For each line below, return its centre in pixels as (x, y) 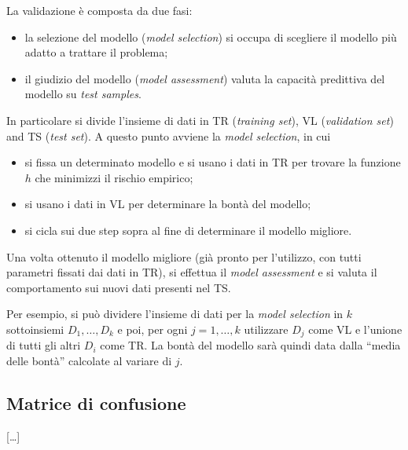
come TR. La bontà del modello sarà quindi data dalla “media (250, 345)
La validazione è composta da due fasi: (99, 10)
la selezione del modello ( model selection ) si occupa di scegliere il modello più (211, 37)
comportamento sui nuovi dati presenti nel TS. (119, 287)
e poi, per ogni (153, 329)
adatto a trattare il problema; (96, 52)
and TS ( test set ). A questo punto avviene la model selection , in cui (169, 135)
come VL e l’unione (355, 329)
